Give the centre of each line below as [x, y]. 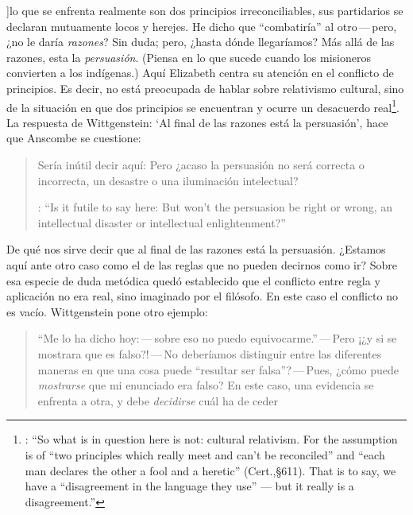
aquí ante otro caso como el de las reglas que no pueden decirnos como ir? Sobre [202, 264]
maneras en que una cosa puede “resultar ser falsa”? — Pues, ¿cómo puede [218, 369]
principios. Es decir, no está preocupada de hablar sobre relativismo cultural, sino [205, 88]
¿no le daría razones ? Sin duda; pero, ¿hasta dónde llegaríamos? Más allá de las [201, 42]
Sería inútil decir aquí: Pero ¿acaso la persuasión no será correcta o [201, 165]
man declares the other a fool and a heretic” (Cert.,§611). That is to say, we [210, 470]
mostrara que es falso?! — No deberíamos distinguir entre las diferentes [210, 353]
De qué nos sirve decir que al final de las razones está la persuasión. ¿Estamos [196, 249]
